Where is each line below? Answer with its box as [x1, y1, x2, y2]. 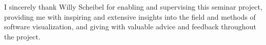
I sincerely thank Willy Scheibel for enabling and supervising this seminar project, [4, 2, 262, 12]
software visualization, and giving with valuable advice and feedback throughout [4, 21, 256, 32]
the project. [4, 31, 40, 41]
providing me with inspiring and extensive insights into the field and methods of [4, 11, 256, 22]
